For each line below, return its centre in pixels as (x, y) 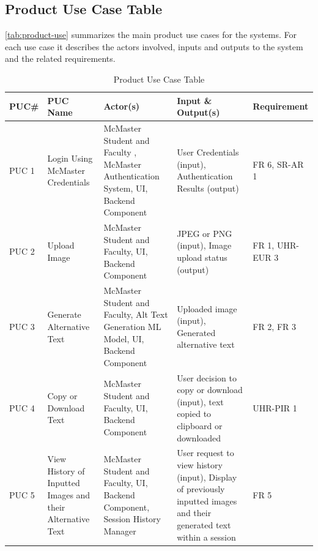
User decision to (207, 377)
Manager (120, 530)
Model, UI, (124, 338)
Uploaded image (207, 308)
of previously (201, 489)
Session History (132, 519)
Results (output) (208, 188)
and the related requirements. (60, 58)
